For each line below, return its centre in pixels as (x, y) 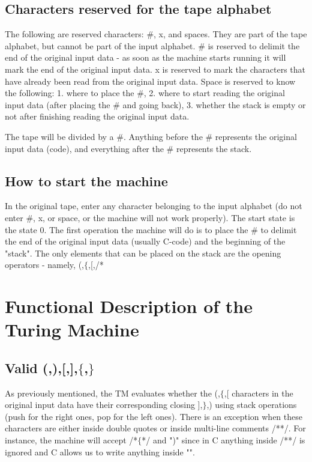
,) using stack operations (252, 405)
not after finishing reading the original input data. (97, 116)
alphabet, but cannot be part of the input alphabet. (100, 45)
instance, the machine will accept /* (71, 440)
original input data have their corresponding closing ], (104, 405)
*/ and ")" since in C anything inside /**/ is (223, 440)
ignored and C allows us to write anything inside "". (100, 451)
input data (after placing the (58, 104)
